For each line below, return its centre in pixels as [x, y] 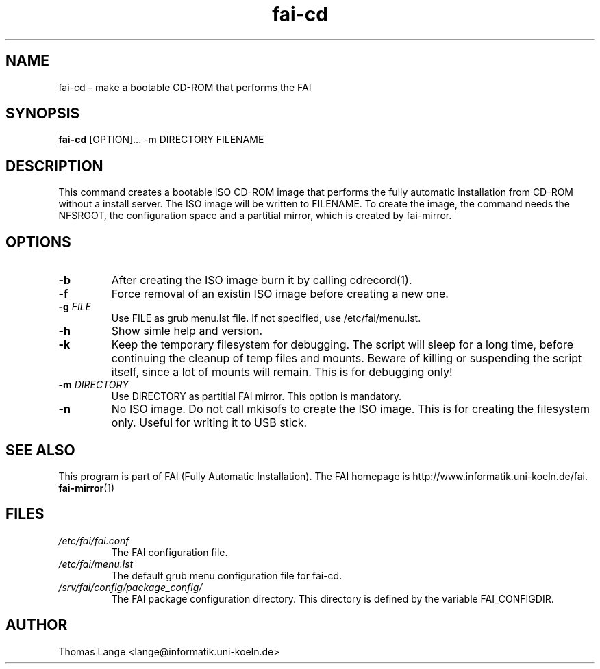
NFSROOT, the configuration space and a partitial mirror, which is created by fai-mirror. [255, 216]
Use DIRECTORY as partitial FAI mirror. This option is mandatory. [257, 396]
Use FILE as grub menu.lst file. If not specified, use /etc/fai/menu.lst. [266, 318]
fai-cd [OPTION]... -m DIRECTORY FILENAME [161, 140]
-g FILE [75, 307]
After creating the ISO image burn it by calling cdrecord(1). [262, 280]
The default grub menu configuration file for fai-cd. [227, 575]
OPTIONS [38, 242]
